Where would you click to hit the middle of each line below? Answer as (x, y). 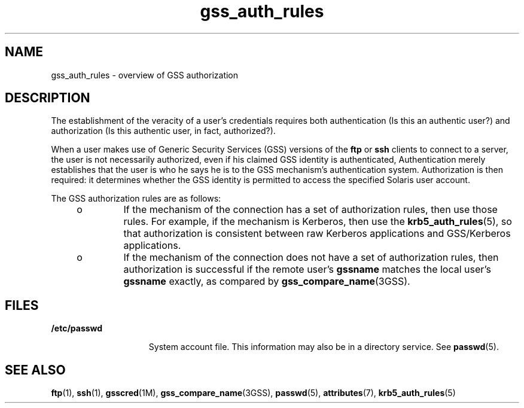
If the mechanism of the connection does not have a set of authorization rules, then (311, 258)
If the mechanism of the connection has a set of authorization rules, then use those (310, 210)
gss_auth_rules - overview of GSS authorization (145, 75)
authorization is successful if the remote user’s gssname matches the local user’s (307, 270)
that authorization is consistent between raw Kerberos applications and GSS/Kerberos (317, 234)
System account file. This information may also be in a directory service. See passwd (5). (324, 347)
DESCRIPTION (48, 98)
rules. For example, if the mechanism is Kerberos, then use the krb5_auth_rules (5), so (318, 222)
